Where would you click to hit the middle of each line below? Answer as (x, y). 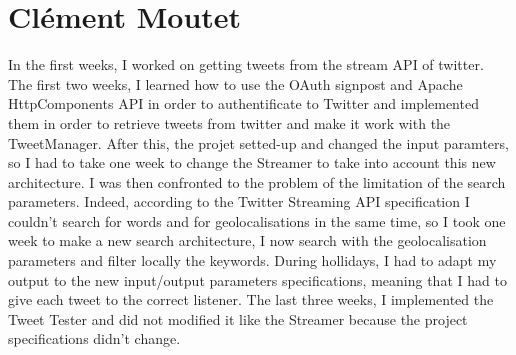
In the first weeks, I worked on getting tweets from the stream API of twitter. (246, 64)
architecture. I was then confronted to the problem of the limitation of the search (257, 181)
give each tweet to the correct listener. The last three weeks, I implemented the (251, 299)
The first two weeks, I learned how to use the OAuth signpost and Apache (235, 83)
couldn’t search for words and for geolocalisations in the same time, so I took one (257, 220)
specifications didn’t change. (94, 338)
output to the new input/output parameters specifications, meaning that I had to (257, 279)
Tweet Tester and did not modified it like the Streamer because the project (238, 318)
